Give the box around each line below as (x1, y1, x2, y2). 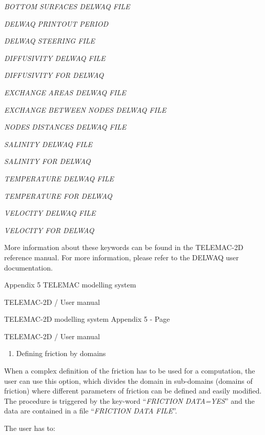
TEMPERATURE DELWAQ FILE (4, 173, 114, 183)
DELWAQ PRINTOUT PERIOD (4, 18, 109, 29)
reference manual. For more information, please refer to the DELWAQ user (4, 252, 239, 262)
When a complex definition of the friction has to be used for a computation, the (4, 365, 255, 376)
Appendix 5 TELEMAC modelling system (4, 279, 136, 290)
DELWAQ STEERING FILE (4, 35, 95, 46)
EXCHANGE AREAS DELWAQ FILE (4, 87, 126, 97)
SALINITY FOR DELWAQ (4, 156, 91, 167)
